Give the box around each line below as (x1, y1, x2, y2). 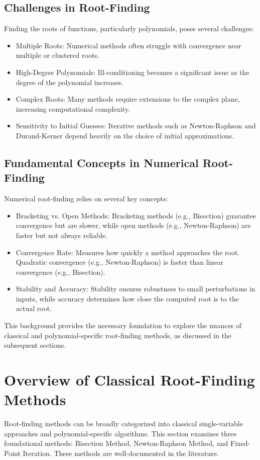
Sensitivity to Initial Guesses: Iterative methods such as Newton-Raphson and (16, 120, 256, 131)
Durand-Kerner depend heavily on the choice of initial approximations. (16, 130, 234, 140)
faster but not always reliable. (16, 229, 108, 240)
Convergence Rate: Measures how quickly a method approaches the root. (16, 247, 240, 257)
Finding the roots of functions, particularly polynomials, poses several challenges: (4, 23, 254, 34)
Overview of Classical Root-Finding (4, 369, 255, 390)
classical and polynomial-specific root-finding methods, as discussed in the (4, 330, 231, 340)
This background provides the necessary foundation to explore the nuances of (4, 320, 242, 331)
